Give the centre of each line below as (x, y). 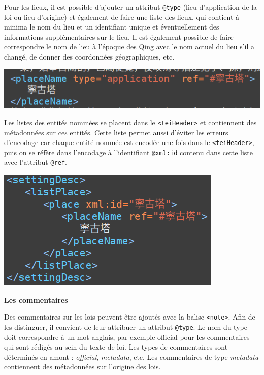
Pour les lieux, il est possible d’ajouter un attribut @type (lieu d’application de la (131, 7)
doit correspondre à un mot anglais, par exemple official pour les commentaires (127, 337)
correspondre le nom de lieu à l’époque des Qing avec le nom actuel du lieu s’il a (129, 47)
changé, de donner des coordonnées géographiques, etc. (89, 57)
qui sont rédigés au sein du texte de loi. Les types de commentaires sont (116, 347)
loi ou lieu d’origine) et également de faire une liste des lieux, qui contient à (122, 17)
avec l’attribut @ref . (36, 162)
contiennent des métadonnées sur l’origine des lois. (82, 367)
